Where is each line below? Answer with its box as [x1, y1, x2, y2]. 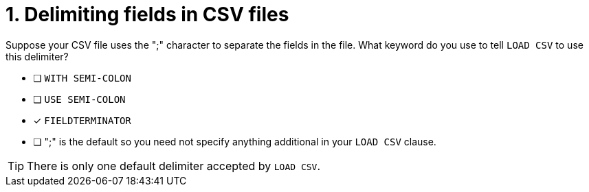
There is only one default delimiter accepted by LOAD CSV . [27, 158, 320, 173]
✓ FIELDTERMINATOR [33, 114, 131, 126]
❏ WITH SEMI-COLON [33, 71, 131, 84]
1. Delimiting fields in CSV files [5, 3, 289, 26]
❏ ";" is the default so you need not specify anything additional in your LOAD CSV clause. [33, 135, 436, 147]
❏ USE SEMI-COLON [33, 93, 126, 105]
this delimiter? [5, 50, 69, 62]
